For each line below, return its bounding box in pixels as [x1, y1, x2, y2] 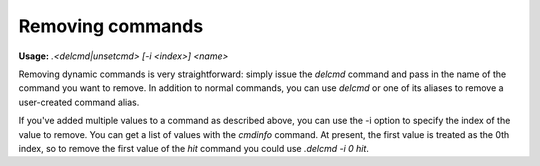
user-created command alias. [18, 96, 140, 108]
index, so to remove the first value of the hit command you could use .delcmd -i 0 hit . [18, 142, 370, 154]
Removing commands [18, 15, 204, 37]
